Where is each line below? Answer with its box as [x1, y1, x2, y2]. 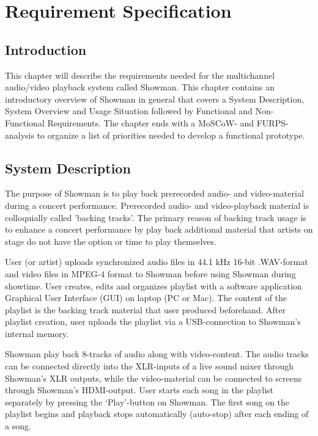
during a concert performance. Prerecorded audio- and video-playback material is [5, 198, 309, 211]
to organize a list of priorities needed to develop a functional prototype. [37, 128, 305, 141]
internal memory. [5, 327, 68, 340]
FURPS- [256, 116, 289, 129]
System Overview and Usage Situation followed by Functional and [5, 104, 253, 117]
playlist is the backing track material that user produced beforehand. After [5, 303, 286, 316]
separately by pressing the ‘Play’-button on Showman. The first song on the [5, 395, 290, 408]
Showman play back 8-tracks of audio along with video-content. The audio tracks [5, 347, 309, 360]
